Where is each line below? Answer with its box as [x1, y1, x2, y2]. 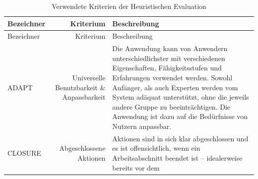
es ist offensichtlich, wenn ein [112, 143, 200, 153]
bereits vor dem [112, 162, 160, 173]
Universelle [72, 72, 106, 83]
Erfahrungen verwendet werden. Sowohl [112, 72, 233, 83]
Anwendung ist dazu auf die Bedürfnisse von [112, 111, 248, 121]
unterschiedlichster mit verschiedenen [112, 53, 225, 63]
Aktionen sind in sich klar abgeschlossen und [112, 133, 249, 143]
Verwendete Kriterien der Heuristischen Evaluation [52, 1, 206, 11]
